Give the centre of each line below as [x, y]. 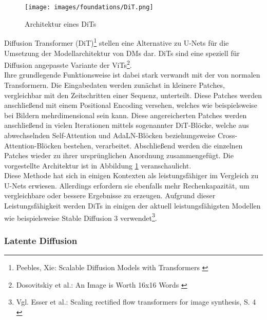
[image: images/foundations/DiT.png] [89, 7]
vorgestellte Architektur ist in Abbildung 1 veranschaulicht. [98, 165]
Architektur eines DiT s [61, 23]
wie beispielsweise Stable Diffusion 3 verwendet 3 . [81, 217]
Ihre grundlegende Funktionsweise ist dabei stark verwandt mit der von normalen [132, 75]
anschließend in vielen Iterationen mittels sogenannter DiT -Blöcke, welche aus [127, 125]
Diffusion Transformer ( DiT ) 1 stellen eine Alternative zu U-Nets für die [117, 42]
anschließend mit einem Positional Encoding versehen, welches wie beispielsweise [131, 105]
